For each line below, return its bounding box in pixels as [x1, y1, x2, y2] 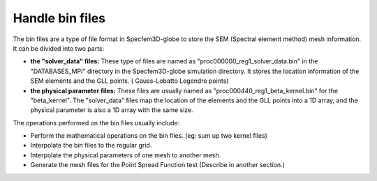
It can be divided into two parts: [13, 44, 105, 52]
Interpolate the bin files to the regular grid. [30, 141, 152, 150]
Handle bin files [13, 10, 106, 26]
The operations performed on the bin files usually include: [13, 118, 180, 127]
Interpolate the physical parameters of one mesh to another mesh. [30, 150, 221, 159]
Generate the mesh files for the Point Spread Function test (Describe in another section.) [30, 161, 286, 169]
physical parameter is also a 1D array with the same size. [30, 106, 193, 114]
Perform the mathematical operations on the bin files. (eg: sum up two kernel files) [30, 132, 268, 140]
